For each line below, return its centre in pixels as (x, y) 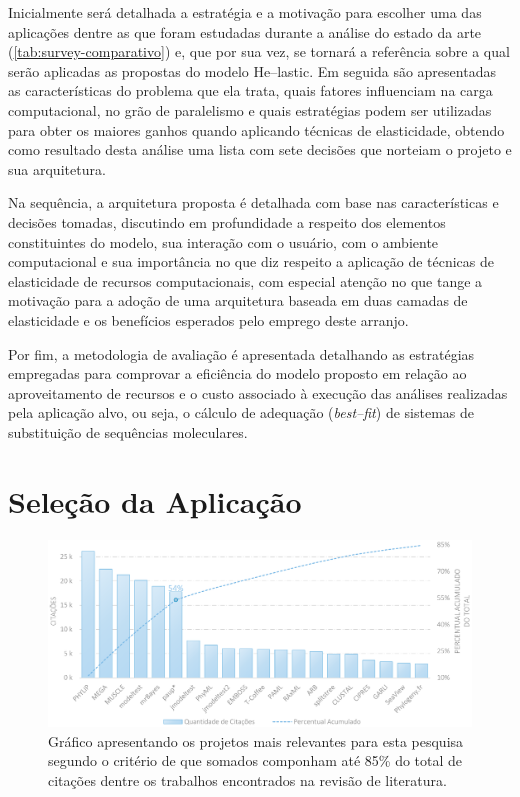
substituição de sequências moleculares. (128, 431)
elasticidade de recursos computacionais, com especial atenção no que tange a (245, 280)
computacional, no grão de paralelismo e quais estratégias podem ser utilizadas (250, 109)
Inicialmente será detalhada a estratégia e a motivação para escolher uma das (245, 12)
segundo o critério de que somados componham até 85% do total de (255, 760)
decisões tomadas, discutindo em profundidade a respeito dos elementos (227, 221)
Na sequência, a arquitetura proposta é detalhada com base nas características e (253, 202)
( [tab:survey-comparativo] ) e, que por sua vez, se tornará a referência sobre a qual (259, 51)
